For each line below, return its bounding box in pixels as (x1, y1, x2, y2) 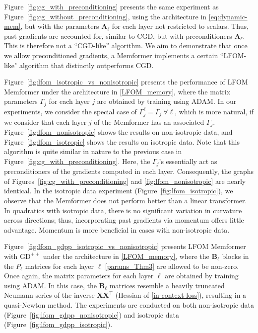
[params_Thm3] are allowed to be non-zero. (105, 260, 239, 271)
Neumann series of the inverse (4, 290, 95, 300)
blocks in (222, 250, 249, 261)
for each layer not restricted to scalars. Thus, (112, 21, 249, 31)
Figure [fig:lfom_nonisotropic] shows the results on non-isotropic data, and (4, 126, 233, 137)
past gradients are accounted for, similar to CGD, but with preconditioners (4, 30, 232, 41)
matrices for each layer (25, 260, 94, 271)
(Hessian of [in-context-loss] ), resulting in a (115, 290, 247, 300)
